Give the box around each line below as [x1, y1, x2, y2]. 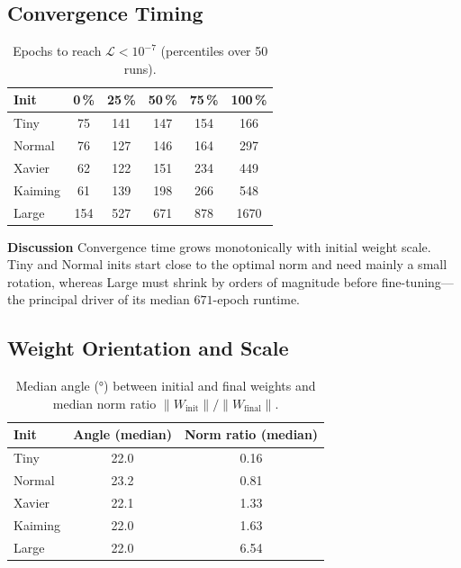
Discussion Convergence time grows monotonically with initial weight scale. [7, 237, 431, 256]
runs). [123, 59, 157, 77]
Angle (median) [73, 425, 172, 444]
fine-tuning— [381, 272, 454, 291]
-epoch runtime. [212, 290, 300, 309]
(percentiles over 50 [160, 41, 268, 60]
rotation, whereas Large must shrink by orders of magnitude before [7, 272, 378, 291]
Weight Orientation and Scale [7, 334, 289, 362]
